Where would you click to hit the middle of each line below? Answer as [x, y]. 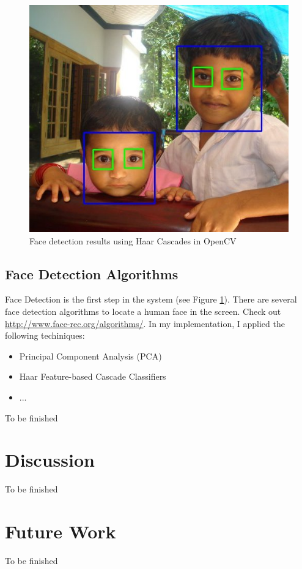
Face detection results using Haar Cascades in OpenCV [133, 240]
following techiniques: [45, 335]
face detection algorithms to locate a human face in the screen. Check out [143, 311]
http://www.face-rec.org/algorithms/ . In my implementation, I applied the [145, 323]
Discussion [50, 460]
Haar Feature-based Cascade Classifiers [93, 376]
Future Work [61, 531]
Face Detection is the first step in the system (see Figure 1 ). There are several [151, 299]
